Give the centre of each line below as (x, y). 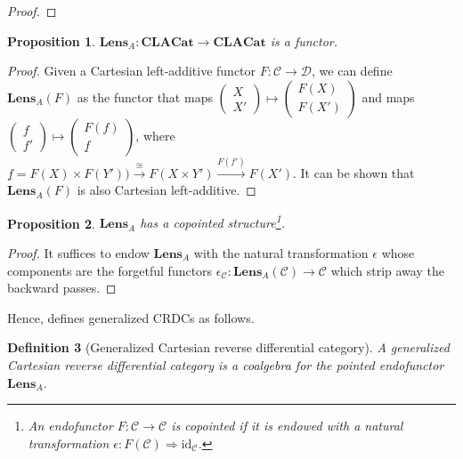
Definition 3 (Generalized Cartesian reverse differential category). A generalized (228, 347)
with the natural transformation (281, 253)
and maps (388, 97)
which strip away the (387, 270)
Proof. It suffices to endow (78, 253)
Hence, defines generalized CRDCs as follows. (131, 317)
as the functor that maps (145, 97)
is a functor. (304, 40)
